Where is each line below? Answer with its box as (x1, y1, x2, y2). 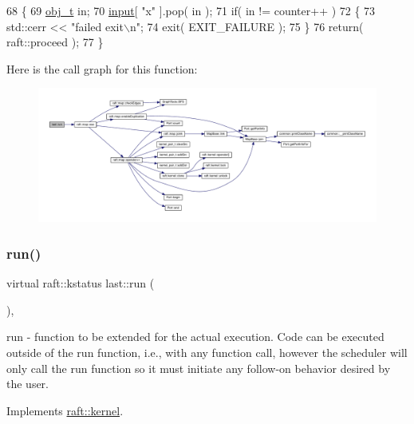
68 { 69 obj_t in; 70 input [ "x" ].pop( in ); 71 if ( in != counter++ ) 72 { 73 (6, 2, 376, 18)
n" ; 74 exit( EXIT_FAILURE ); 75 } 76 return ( (129, 18, 364, 34)
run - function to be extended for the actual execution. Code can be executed (6, 328, 384, 345)
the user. (6, 375, 49, 392)
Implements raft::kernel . (6, 402, 124, 418)
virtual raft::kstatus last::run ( (6, 275, 155, 291)
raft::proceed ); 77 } (6, 34, 104, 50)
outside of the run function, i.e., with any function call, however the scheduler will (6, 344, 408, 361)
